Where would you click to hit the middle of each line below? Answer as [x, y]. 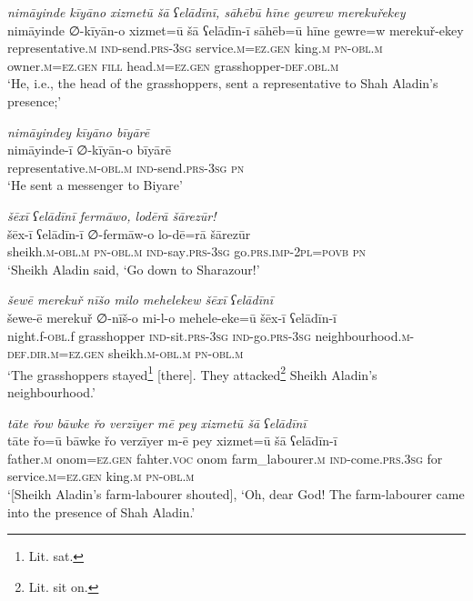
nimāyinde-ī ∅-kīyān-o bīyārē [89, 150]
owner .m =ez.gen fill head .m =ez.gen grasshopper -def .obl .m [173, 65]
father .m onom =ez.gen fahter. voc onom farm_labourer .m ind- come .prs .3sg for [225, 458]
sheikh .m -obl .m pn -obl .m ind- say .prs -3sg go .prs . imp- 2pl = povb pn [186, 251]
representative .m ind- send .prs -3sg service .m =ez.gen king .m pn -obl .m [195, 48]
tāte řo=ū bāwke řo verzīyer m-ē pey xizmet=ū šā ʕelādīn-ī [172, 441]
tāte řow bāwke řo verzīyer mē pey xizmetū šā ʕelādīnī [157, 422]
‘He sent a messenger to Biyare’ [95, 185]
